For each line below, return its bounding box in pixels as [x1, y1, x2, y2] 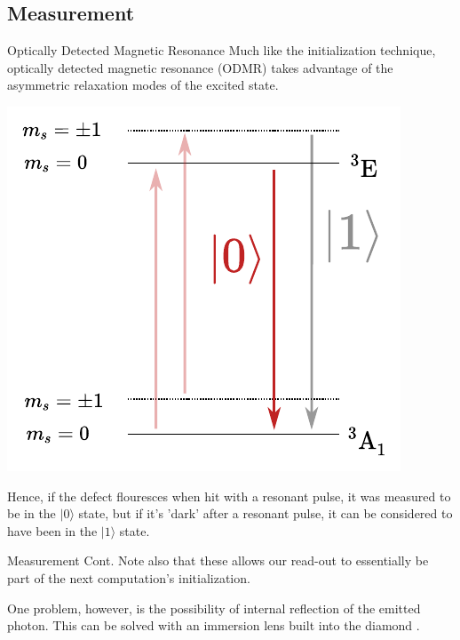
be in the [7, 504, 56, 523]
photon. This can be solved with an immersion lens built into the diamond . [7, 616, 420, 635]
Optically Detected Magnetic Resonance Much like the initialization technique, [7, 41, 436, 60]
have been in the [7, 521, 98, 540]
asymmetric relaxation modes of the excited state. [7, 76, 279, 94]
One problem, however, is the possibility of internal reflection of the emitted [7, 598, 421, 617]
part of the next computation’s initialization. [7, 568, 250, 587]
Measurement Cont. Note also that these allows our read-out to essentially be [7, 551, 429, 570]
